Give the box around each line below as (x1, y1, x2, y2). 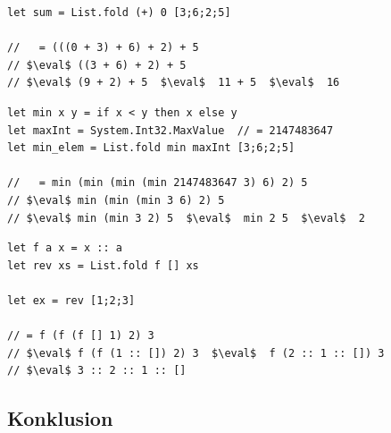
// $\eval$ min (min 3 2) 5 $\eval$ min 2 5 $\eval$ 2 (7, 211, 365, 225)
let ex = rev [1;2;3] (7, 293, 136, 307)
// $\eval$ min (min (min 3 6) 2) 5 (7, 193, 225, 207)
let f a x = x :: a (7, 242, 122, 255)
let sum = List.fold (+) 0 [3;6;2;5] (7, 6, 231, 19)
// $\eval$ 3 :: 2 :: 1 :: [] (7, 364, 187, 378)
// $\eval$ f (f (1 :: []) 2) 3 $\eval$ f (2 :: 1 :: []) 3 (7, 346, 385, 360)
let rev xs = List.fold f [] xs (7, 259, 199, 272)
